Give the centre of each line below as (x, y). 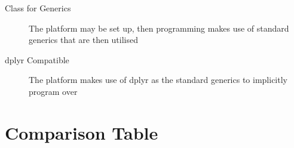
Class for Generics (38, 8)
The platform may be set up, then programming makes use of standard (159, 28)
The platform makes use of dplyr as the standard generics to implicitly (158, 80)
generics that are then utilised (84, 40)
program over (53, 91)
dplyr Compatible (37, 59)
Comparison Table (82, 132)
